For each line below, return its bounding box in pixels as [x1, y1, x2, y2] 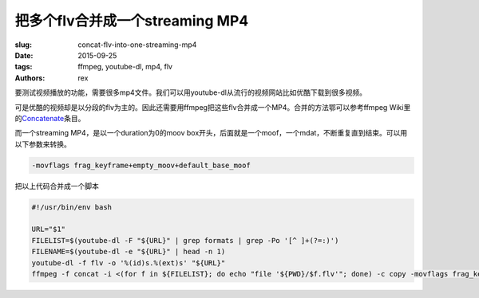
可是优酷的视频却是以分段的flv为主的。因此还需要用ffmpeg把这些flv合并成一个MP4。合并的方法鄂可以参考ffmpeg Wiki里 [14, 102, 411, 112]
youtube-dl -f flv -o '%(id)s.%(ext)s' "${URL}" [31, 258, 226, 267]
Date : [14, 50, 34, 60]
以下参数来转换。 [14, 139, 71, 149]
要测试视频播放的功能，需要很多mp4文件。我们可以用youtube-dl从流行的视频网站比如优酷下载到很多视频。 [14, 88, 367, 97]
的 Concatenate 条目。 [14, 113, 85, 123]
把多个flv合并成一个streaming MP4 [14, 12, 249, 29]
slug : [14, 40, 32, 49]
